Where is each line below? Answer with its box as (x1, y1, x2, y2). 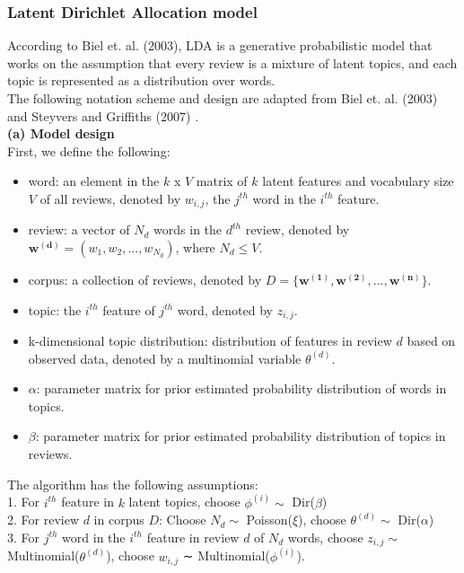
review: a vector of (28, 220, 130, 239)
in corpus (93, 510, 144, 529)
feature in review (146, 527, 240, 546)
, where (175, 238, 215, 257)
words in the (153, 220, 223, 239)
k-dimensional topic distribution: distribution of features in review (28, 331, 392, 350)
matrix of (196, 172, 248, 190)
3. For (7, 527, 40, 546)
